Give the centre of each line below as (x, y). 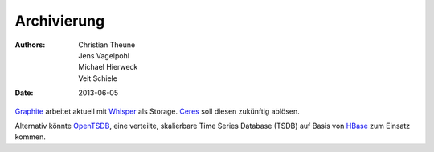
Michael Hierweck (108, 67)
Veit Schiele (98, 78)
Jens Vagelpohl (104, 55)
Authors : (30, 45)
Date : (24, 93)
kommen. (30, 137)
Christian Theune (107, 45)
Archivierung (60, 21)
